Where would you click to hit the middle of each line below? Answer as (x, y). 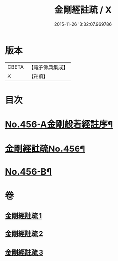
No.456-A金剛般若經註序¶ (59, 125)
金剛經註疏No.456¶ (45, 149)
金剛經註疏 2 (24, 234)
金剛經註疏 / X (83, 10)
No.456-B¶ (28, 172)
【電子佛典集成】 (48, 67)
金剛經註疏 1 (24, 216)
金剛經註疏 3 (24, 252)
